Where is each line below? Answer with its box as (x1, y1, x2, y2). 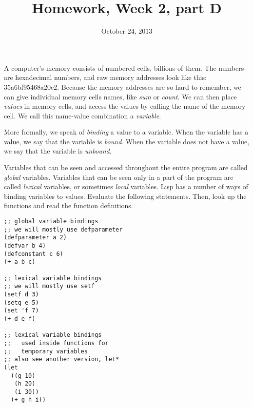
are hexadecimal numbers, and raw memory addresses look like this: (4, 72, 207, 82)
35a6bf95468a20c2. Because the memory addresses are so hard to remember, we (4, 81, 241, 92)
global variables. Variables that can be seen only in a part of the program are (4, 172, 234, 182)
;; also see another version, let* (4, 356, 119, 363)
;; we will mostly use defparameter (4, 226, 123, 233)
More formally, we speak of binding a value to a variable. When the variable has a (4, 127, 249, 137)
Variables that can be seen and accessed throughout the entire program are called (4, 162, 248, 173)
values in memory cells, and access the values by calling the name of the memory (4, 101, 246, 111)
